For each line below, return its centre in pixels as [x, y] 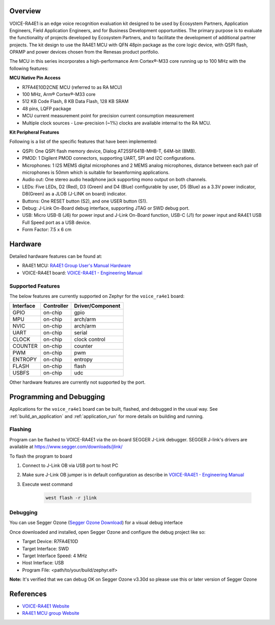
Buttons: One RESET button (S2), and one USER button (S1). [85, 201]
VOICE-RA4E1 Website [46, 606]
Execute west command [47, 484]
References [28, 594]
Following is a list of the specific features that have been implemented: [84, 142]
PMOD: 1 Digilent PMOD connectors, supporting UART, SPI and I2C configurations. [109, 158]
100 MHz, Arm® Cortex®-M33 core [59, 94]
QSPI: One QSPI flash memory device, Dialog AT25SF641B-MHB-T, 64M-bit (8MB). [109, 151]
